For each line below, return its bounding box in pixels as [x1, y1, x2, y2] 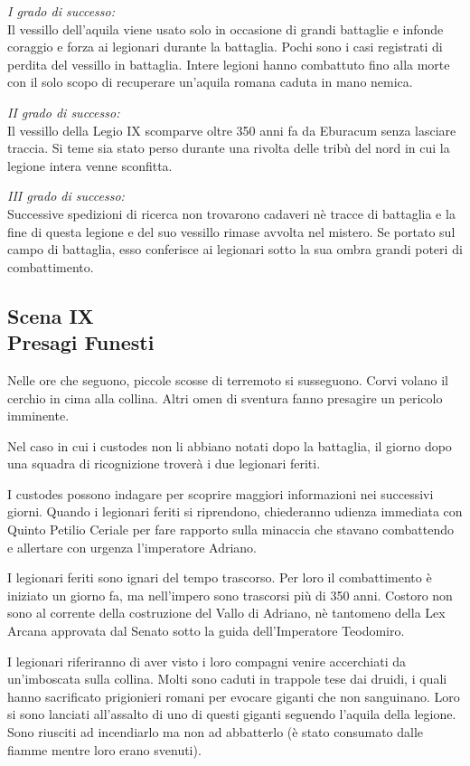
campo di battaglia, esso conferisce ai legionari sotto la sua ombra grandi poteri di [7, 240, 463, 259]
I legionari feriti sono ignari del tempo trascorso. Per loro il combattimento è [7, 568, 432, 587]
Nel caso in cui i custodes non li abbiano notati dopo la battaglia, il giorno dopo [7, 436, 452, 455]
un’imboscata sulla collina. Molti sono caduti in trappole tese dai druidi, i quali [7, 669, 447, 688]
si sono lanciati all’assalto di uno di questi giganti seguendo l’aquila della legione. [7, 705, 456, 723]
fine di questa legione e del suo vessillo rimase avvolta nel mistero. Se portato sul [7, 222, 456, 241]
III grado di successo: [7, 186, 125, 205]
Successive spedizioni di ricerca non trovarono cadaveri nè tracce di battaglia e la [7, 203, 456, 222]
